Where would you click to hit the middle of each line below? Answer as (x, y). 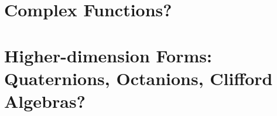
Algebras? (45, 101)
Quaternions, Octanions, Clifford (138, 78)
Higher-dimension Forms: (108, 55)
